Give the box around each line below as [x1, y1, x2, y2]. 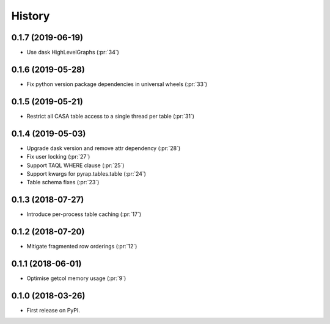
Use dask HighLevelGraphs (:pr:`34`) [26, 49, 119, 56]
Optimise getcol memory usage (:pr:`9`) [26, 275, 127, 282]
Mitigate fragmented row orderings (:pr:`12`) [26, 243, 137, 250]
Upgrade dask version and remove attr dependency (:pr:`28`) [26, 144, 181, 152]
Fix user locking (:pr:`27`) [26, 153, 90, 160]
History [11, 9, 50, 23]
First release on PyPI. [26, 306, 81, 314]
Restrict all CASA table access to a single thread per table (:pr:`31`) [26, 112, 195, 120]
